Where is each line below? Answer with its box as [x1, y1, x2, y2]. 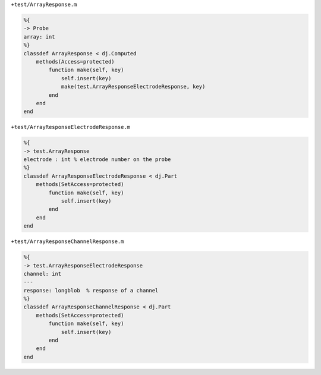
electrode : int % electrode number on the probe [23, 156, 171, 163]
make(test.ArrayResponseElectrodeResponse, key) [61, 83, 206, 90]
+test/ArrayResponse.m [11, 1, 77, 8]
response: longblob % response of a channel [23, 287, 159, 294]
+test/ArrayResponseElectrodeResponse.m [11, 124, 131, 131]
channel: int [23, 270, 62, 277]
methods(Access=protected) [36, 58, 115, 65]
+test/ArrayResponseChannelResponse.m [11, 238, 124, 245]
